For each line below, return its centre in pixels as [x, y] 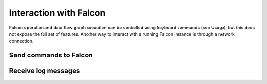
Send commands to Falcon [51, 55]
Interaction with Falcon [57, 13]
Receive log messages [44, 71]
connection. [21, 41]
